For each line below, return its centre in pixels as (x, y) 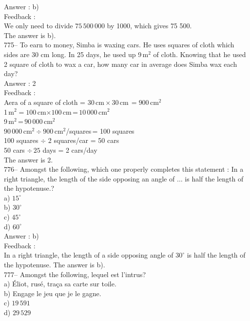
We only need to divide (38, 26)
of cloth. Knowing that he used (200, 54)
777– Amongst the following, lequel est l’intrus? (75, 274)
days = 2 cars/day (70, 150)
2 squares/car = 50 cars (84, 140)
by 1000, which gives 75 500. (149, 26)
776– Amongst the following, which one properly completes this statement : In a (124, 169)
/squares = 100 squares (100, 130)
